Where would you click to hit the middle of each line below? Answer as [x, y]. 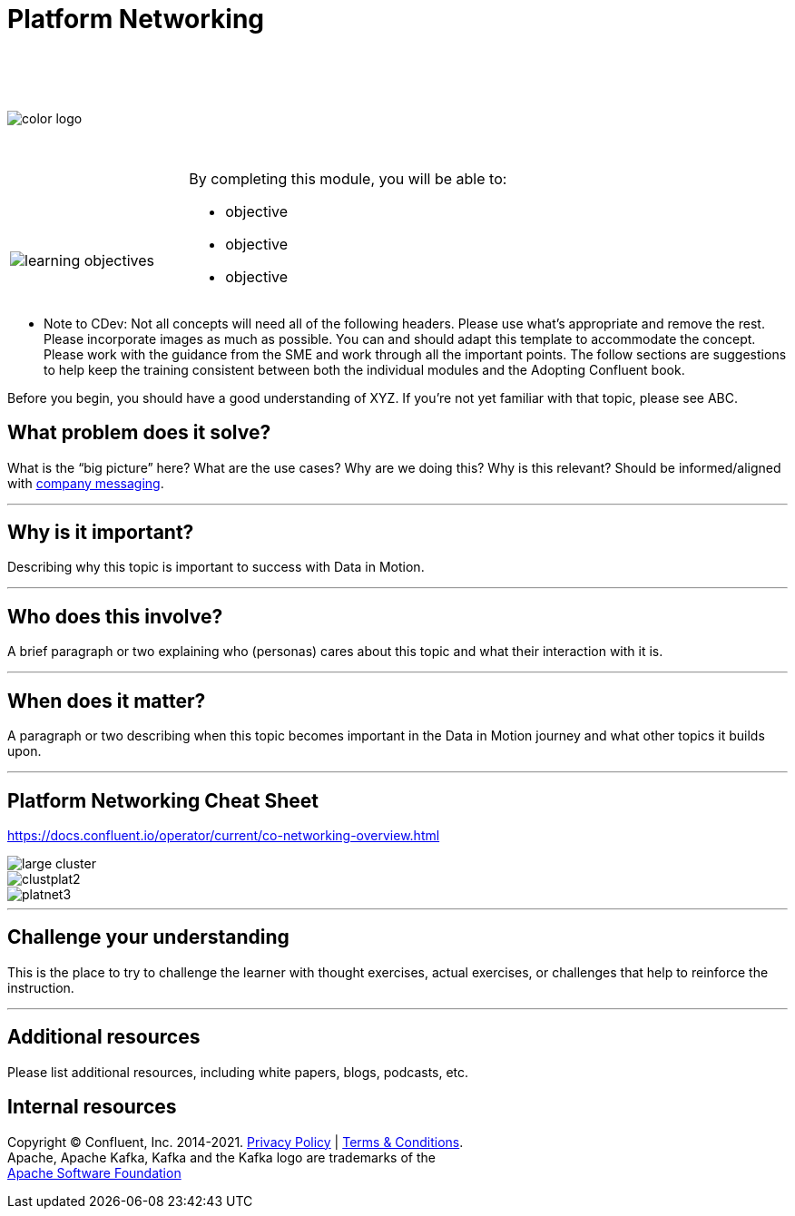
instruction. [41, 987]
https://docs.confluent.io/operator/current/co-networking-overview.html [224, 835]
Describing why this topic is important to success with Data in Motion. [216, 567]
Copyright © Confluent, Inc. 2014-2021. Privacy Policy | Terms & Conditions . [236, 1142]
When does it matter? [107, 701]
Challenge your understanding [148, 937]
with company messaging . [86, 483]
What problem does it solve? [139, 433]
